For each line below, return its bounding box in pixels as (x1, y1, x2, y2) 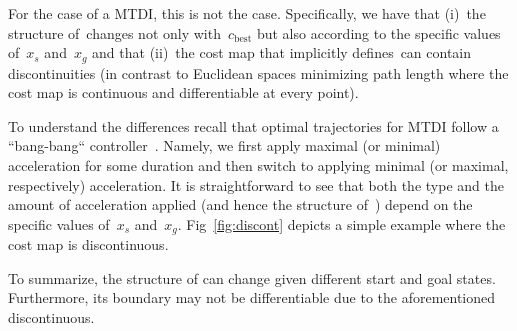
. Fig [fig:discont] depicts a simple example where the (177, 213, 506, 234)
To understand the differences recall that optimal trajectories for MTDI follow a (8, 115, 499, 136)
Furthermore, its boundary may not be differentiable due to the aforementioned (8, 287, 496, 308)
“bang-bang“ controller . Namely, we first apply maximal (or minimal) (8, 135, 441, 156)
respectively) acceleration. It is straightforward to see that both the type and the (8, 174, 504, 195)
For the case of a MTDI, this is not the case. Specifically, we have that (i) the (8, 3, 486, 23)
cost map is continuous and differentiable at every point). (8, 82, 359, 103)
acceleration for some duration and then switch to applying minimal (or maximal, (8, 155, 509, 176)
